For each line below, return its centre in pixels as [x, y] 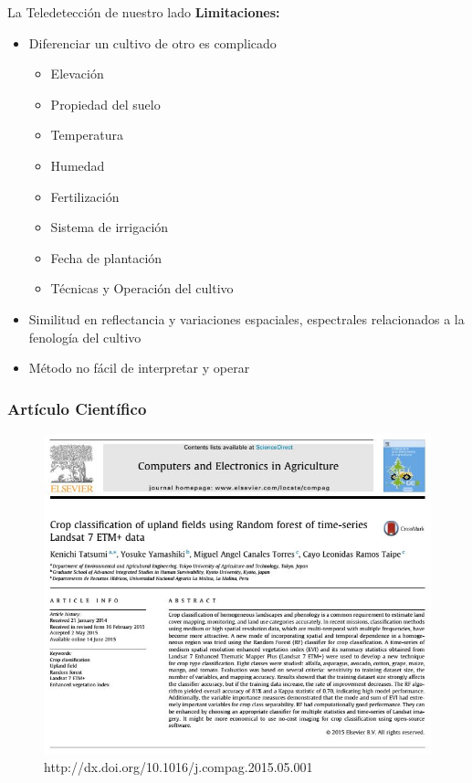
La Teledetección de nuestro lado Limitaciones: [144, 12]
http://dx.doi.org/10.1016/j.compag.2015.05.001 [178, 767]
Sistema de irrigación [110, 227]
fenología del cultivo [85, 337]
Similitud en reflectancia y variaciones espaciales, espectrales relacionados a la [246, 318]
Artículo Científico [77, 408]
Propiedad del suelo [105, 104]
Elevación [77, 74]
